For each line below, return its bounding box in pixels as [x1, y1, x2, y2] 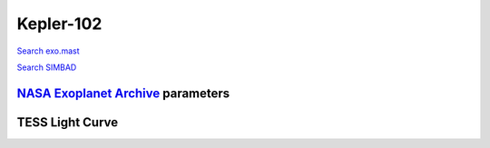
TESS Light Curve [16, 114, 119, 130]
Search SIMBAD [16, 62, 77, 73]
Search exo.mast [16, 45, 81, 56]
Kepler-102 [16, 14, 103, 34]
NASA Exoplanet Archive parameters [16, 85, 230, 101]
